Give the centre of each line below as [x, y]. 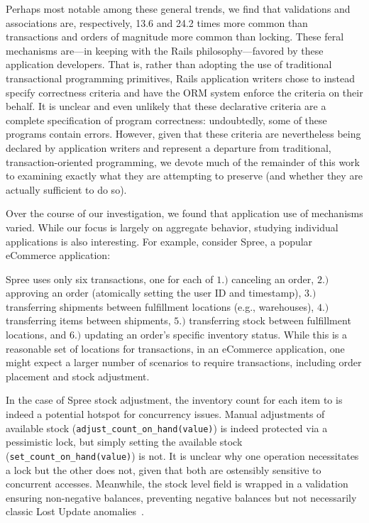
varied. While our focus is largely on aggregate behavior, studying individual [172, 227]
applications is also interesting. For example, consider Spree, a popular [159, 241]
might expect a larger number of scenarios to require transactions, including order [184, 362]
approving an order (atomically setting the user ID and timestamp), [154, 293]
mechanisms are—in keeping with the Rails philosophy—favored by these [165, 50]
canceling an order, [273, 279]
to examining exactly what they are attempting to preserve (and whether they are [184, 176]
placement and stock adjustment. [78, 376]
